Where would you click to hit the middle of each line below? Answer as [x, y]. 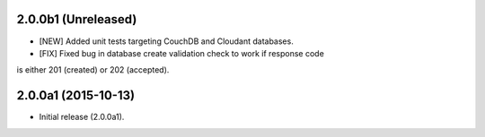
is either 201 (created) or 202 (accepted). [93, 70]
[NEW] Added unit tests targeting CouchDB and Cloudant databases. [166, 41]
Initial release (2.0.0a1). [82, 117]
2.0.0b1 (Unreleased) [77, 19]
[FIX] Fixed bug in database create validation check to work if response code [182, 53]
